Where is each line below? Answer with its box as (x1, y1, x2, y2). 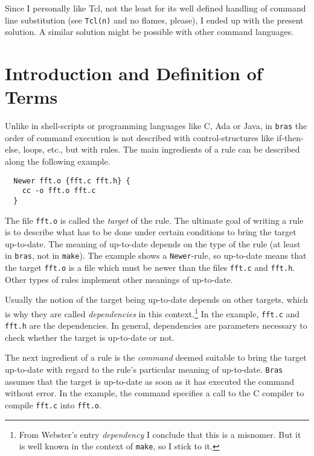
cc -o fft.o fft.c (22, 186, 96, 195)
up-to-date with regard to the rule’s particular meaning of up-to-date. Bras (5, 363, 283, 376)
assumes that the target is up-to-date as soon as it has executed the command (5, 375, 294, 387)
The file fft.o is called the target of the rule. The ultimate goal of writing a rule (5, 214, 304, 226)
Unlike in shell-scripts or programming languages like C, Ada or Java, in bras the (5, 119, 307, 132)
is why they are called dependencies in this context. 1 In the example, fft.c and (5, 305, 300, 320)
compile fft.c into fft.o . (5, 398, 101, 411)
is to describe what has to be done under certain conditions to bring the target (5, 226, 296, 238)
